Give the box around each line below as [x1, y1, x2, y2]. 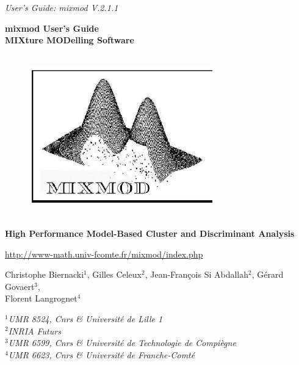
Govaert [5, 280, 35, 292]
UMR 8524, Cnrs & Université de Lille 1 [8, 312, 163, 325]
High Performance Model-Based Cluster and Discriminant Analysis [5, 226, 295, 239]
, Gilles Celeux [87, 268, 142, 281]
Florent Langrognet [5, 292, 77, 305]
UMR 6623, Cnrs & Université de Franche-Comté [8, 348, 195, 361]
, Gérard [251, 268, 284, 281]
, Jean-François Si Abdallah [145, 268, 249, 281]
